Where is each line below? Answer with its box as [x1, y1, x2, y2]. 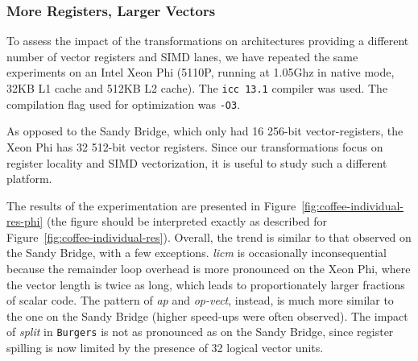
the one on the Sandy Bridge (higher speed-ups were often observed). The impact [6, 307, 408, 324]
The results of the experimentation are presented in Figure [6, 197, 296, 214]
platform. [6, 170, 52, 187]
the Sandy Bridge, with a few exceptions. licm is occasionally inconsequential [6, 244, 387, 261]
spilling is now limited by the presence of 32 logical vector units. [6, 339, 324, 356]
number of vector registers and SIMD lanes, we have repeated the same [6, 48, 358, 64]
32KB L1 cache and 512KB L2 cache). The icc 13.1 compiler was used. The [6, 80, 388, 96]
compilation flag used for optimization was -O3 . [6, 95, 241, 112]
